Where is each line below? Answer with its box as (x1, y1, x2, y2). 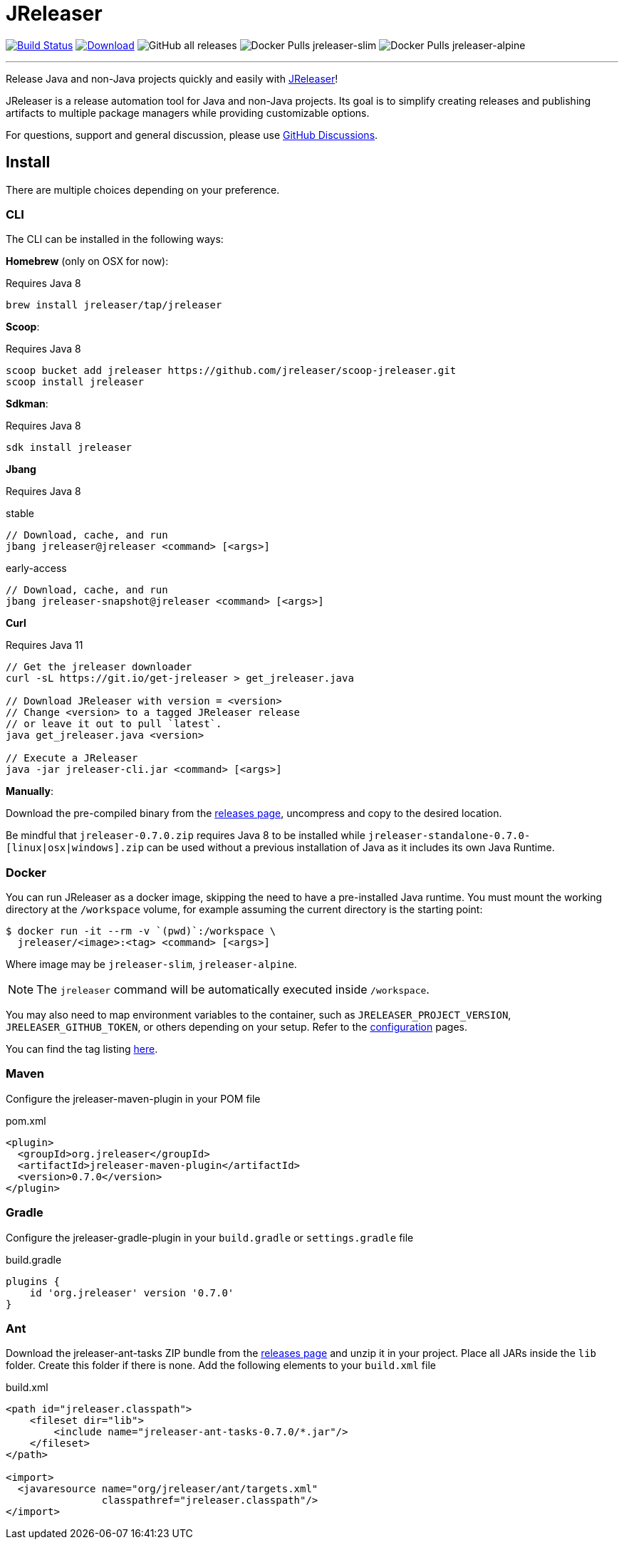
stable (6, 507, 35, 520)
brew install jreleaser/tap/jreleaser (6, 299, 222, 311)
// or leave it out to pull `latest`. (6, 718, 222, 730)
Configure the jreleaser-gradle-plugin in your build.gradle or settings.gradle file (6, 1231, 414, 1244)
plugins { (6, 1275, 60, 1287)
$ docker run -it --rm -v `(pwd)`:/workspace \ (6, 925, 276, 937)
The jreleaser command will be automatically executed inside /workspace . (36, 982, 430, 997)
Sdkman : (6, 397, 48, 410)
